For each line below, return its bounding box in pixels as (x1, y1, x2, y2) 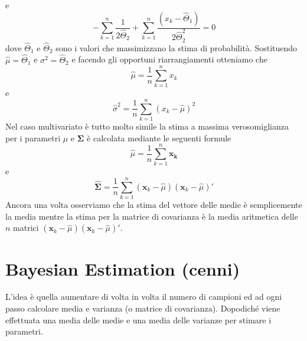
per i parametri (5, 131, 61, 144)
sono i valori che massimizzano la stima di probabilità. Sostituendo (55, 41, 298, 54)
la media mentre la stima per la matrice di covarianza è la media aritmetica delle (5, 210, 298, 222)
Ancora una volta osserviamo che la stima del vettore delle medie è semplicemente (5, 198, 302, 211)
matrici (13, 221, 39, 234)
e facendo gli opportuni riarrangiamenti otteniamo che (71, 53, 267, 65)
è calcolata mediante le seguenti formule (87, 131, 231, 144)
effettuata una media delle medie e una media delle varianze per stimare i (5, 313, 272, 326)
